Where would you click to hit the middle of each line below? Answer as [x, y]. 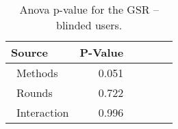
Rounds [35, 92]
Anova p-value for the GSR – [89, 9]
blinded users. [89, 25]
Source [29, 52]
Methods [37, 73]
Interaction [43, 112]
